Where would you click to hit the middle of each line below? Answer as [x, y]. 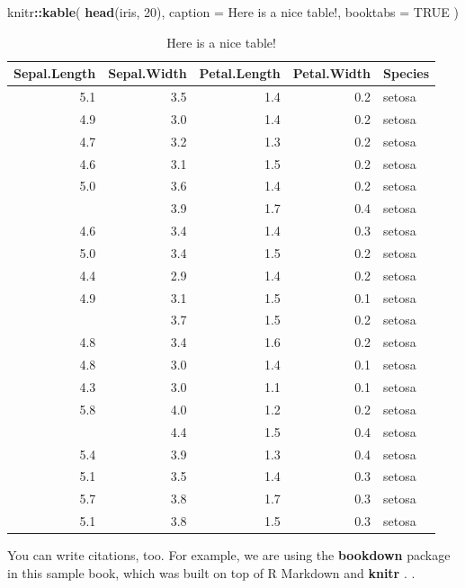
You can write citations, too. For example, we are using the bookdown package [229, 555]
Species [407, 73]
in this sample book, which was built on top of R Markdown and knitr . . [211, 572]
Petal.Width [332, 73]
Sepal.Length [55, 73]
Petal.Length [240, 73]
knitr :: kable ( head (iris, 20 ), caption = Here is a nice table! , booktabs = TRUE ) [233, 12]
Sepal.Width [148, 73]
